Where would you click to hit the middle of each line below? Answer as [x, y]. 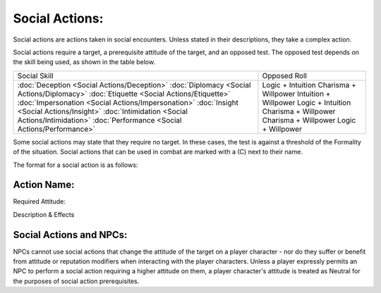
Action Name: [44, 185]
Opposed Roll [284, 75]
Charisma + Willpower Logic [309, 120]
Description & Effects [44, 214]
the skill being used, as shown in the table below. [84, 62]
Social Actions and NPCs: [70, 235]
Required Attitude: [40, 201]
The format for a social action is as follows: [75, 165]
